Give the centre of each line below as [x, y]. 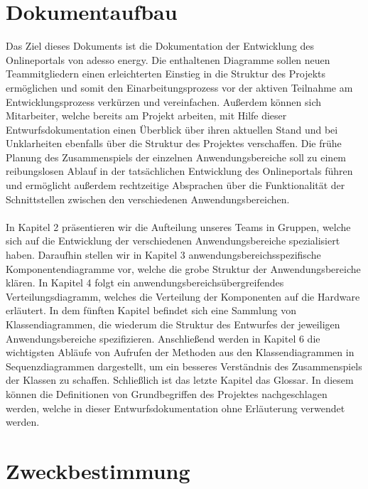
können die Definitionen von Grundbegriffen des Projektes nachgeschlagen [167, 393]
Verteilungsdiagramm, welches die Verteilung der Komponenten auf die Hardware [183, 296]
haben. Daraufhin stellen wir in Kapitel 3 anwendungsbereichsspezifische [163, 255]
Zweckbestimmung [98, 470]
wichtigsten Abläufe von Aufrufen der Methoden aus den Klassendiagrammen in [180, 352]
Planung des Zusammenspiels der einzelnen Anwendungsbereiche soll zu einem [176, 157]
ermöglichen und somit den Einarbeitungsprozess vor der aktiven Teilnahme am [179, 87]
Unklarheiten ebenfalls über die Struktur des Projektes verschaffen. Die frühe [174, 143]
